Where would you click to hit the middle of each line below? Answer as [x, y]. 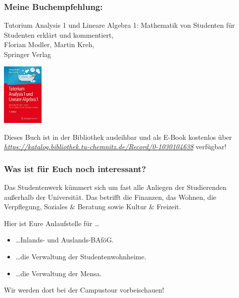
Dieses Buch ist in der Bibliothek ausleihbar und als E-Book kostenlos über [118, 137]
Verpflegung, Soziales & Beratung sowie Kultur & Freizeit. [93, 207]
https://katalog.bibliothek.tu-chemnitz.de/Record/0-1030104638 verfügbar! [115, 147]
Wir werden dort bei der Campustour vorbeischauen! [84, 290]
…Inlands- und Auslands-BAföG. [65, 240]
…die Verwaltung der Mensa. [59, 273]
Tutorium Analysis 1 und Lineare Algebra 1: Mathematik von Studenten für [119, 25]
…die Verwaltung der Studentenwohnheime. [81, 256]
